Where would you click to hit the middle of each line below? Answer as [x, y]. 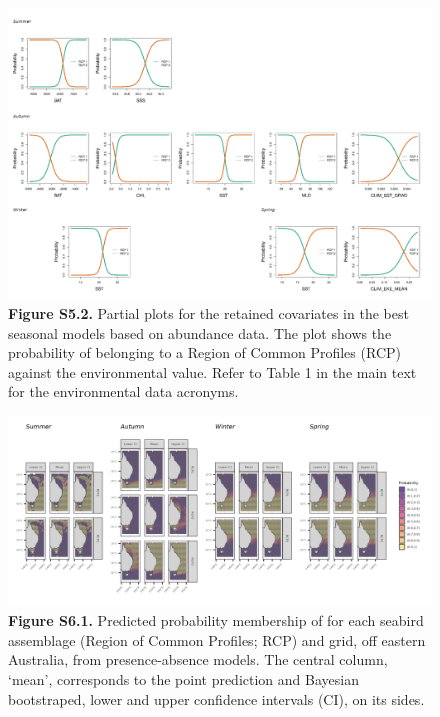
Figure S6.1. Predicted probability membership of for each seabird [216, 620]
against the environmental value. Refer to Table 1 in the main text [212, 371]
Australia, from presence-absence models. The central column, [198, 659]
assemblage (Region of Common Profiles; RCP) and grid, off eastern [217, 639]
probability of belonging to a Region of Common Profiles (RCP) [204, 352]
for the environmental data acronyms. [123, 391]
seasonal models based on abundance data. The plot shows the [200, 332]
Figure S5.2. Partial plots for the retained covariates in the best [208, 313]
